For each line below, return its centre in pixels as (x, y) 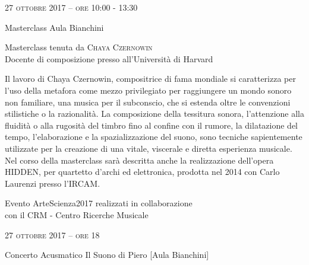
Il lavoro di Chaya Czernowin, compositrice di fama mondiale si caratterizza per (150, 79)
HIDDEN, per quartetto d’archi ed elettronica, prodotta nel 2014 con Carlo (142, 172)
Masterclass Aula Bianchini (54, 27)
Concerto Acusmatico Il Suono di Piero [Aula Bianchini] (107, 255)
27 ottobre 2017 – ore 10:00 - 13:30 (71, 7)
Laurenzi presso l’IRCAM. (53, 183)
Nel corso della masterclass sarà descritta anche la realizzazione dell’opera (139, 160)
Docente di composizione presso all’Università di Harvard (109, 58)
